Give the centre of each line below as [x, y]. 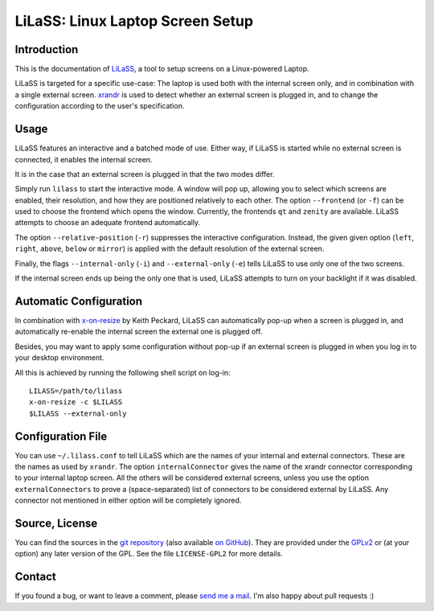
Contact [35, 577]
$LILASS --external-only [78, 413]
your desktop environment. [59, 358]
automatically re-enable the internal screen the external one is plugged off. [139, 332]
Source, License [56, 523]
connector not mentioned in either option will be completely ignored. [128, 500]
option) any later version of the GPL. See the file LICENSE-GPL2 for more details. [149, 554]
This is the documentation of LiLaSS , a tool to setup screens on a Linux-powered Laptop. [162, 69]
